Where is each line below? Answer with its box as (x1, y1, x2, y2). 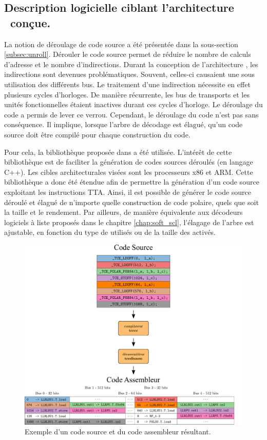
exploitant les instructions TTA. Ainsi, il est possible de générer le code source (4, 186, 252, 197)
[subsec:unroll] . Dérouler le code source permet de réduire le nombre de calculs (4, 49, 251, 59)
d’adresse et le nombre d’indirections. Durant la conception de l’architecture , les (4, 58, 258, 69)
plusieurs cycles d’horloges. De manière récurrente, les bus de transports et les (4, 89, 250, 99)
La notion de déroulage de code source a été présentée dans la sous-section (4, 38, 238, 49)
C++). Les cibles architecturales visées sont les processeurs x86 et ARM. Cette (4, 166, 253, 177)
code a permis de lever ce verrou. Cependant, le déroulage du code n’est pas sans (4, 109, 259, 119)
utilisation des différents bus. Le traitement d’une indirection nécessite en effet (4, 78, 251, 89)
